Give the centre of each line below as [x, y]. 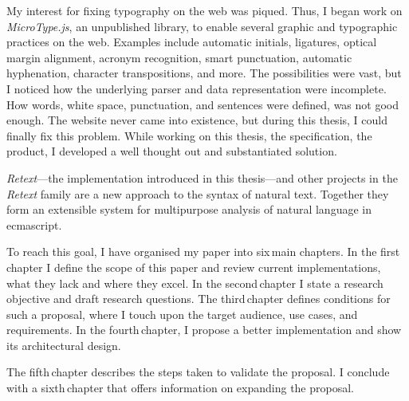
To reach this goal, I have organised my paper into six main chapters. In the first [203, 252]
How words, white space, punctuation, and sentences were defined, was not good [203, 104]
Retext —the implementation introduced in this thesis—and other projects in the [202, 177]
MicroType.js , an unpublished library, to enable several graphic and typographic [202, 26]
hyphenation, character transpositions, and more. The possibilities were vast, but [204, 73]
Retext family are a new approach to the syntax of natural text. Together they [198, 193]
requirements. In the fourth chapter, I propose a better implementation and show [204, 330]
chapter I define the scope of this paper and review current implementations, [194, 267]
